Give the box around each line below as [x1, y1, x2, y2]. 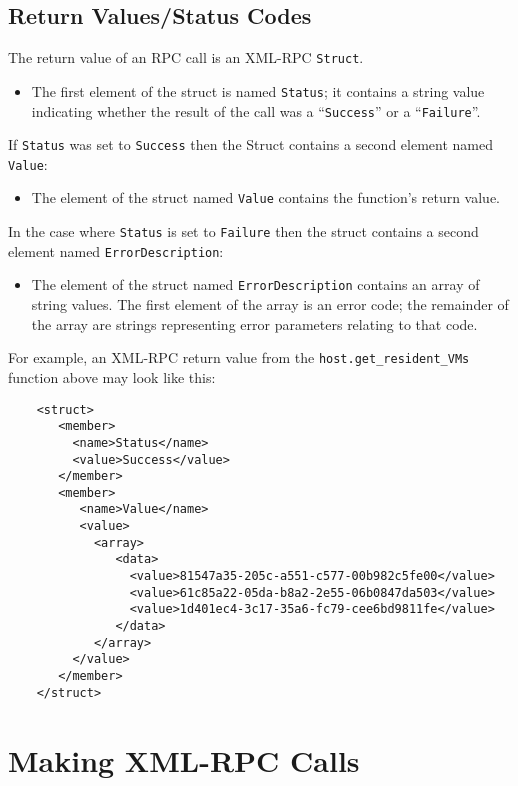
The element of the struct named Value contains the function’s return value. [31, 187, 500, 208]
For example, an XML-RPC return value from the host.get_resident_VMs [8, 347, 470, 368]
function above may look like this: [8, 366, 216, 387]
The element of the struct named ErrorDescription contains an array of [31, 274, 480, 295]
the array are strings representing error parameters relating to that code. [31, 313, 478, 334]
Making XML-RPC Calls [8, 739, 360, 780]
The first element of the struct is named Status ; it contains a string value [31, 80, 485, 101]
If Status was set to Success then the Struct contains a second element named [8, 134, 493, 155]
